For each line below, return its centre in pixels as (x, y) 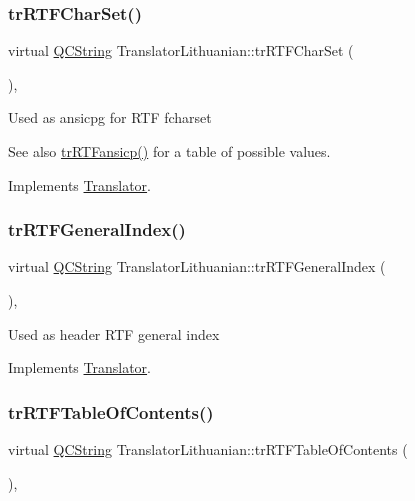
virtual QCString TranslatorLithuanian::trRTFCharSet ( (181, 50)
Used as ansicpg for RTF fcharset (110, 117)
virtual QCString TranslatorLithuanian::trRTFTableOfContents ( (208, 449)
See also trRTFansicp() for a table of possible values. (169, 151)
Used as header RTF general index (114, 333)
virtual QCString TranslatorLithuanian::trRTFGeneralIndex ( (197, 266)
